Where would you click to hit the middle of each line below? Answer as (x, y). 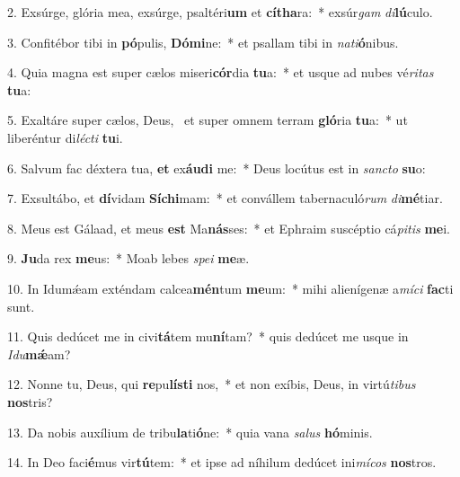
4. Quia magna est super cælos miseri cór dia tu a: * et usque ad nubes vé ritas (221, 72)
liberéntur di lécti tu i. (65, 137)
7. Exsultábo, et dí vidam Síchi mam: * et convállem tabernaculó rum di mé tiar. (225, 198)
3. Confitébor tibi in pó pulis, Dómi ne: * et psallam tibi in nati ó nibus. (203, 42)
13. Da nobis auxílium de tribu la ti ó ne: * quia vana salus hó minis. (190, 432)
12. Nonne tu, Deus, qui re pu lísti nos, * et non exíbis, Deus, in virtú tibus (212, 384)
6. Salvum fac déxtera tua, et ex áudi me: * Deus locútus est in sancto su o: (217, 168)
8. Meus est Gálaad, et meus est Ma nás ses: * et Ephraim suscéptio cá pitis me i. (229, 228)
